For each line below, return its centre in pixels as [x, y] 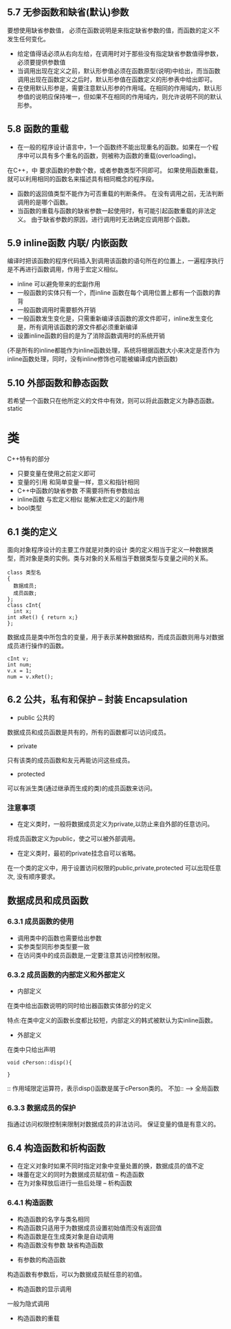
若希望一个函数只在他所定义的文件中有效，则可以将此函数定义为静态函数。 [112, 401]
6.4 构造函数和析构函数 [56, 1148]
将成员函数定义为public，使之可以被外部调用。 [73, 838]
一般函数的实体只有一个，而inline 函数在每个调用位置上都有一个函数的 [116, 293]
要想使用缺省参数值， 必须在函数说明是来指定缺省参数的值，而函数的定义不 [113, 30]
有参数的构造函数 [41, 1259]
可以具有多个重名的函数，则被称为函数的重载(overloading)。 [114, 155]
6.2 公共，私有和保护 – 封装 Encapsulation [97, 700]
